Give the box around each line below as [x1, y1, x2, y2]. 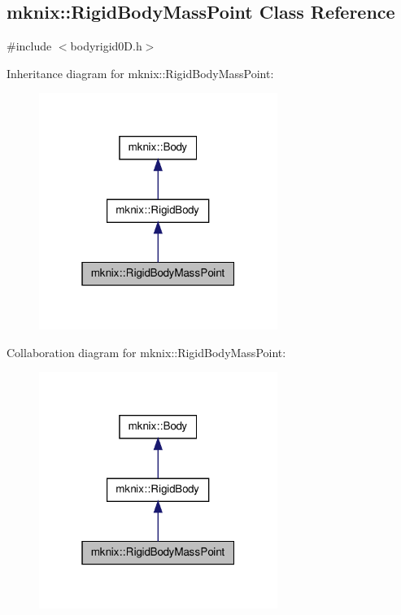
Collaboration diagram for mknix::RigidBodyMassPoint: [7, 343, 286, 360]
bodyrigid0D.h [70, 37, 142, 55]
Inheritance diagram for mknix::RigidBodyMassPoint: [7, 64, 274, 81]
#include [7, 37, 52, 55]
